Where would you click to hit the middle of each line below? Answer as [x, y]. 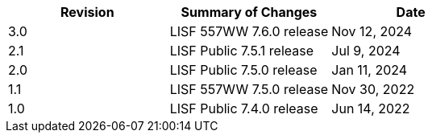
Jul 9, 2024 [366, 51]
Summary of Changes [249, 12]
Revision [87, 12]
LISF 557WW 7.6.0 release [249, 31]
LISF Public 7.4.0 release [244, 108]
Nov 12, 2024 [372, 31]
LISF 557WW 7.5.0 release [249, 89]
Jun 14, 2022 [371, 108]
